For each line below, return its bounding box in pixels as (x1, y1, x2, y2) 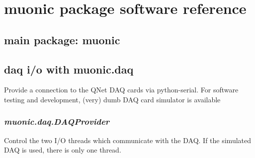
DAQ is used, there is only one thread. (4, 145, 121, 155)
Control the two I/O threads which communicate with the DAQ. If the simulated (4, 135, 251, 145)
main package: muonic (4, 32, 120, 47)
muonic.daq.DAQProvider (4, 115, 110, 128)
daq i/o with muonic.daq (4, 61, 134, 77)
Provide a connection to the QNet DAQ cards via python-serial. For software (4, 84, 239, 95)
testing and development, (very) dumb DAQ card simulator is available (4, 94, 221, 104)
